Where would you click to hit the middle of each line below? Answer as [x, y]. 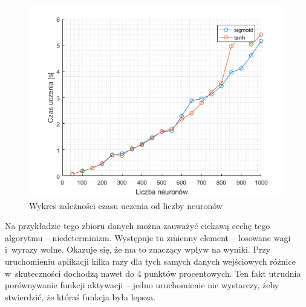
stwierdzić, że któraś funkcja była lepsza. [80, 296]
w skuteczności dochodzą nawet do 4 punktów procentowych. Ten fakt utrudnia [153, 273]
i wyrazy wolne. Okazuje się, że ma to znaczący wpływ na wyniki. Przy [138, 249]
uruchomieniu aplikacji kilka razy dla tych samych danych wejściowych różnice [150, 261]
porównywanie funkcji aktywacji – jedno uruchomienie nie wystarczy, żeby [142, 285]
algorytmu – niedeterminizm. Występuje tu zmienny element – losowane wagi [148, 237]
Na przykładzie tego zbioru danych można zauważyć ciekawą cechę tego [138, 226]
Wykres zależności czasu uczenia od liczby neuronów [126, 205]
